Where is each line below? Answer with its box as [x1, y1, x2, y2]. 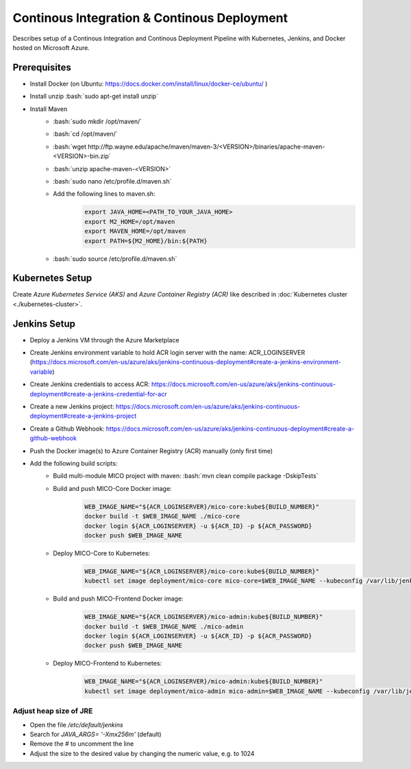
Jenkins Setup [12, 318, 75, 329]
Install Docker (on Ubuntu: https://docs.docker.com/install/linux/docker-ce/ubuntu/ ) [29, 79, 268, 88]
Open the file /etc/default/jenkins [29, 720, 123, 729]
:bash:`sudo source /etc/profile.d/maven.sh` [53, 254, 177, 263]
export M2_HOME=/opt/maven [84, 218, 175, 225]
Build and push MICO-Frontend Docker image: [53, 594, 184, 603]
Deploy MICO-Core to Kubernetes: [53, 549, 151, 557]
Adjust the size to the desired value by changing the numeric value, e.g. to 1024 [29, 749, 255, 757]
